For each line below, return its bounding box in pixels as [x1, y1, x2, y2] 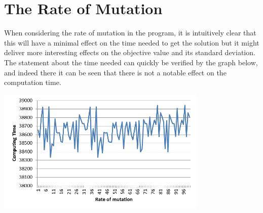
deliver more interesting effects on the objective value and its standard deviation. [4, 47, 255, 58]
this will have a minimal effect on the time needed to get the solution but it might [4, 37, 259, 48]
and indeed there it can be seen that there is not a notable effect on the [4, 67, 227, 77]
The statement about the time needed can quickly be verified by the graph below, [4, 57, 258, 67]
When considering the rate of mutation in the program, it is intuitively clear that [4, 27, 256, 38]
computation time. [4, 77, 61, 88]
